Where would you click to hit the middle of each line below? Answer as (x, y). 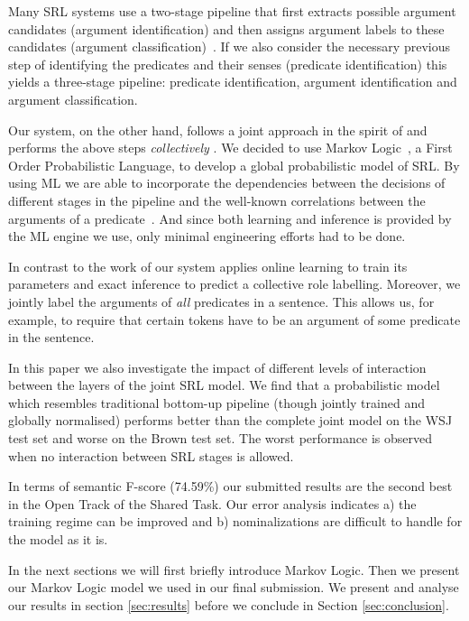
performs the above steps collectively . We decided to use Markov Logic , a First (230, 148)
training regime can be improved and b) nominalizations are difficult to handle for (235, 521)
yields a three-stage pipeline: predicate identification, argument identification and (233, 82)
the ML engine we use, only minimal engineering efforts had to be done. (207, 236)
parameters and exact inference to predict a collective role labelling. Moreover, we (234, 284)
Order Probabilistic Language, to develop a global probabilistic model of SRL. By (234, 165)
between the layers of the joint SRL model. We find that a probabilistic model (224, 385)
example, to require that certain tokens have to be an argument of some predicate (234, 319)
